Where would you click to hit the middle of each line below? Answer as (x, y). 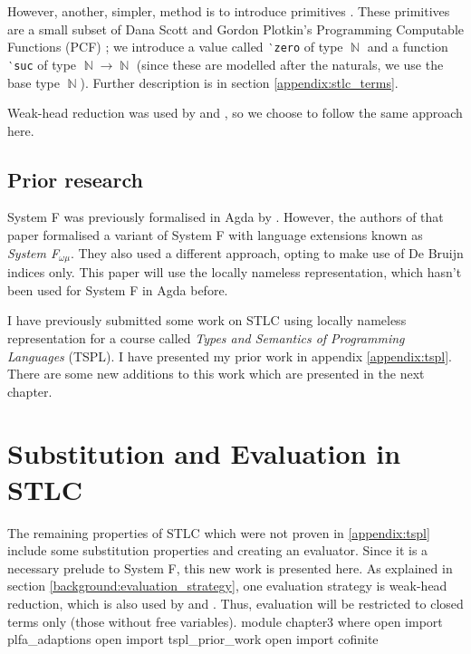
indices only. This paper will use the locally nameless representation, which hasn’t (235, 272)
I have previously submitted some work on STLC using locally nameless (207, 320)
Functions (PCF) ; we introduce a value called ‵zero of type (175, 47)
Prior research (76, 179)
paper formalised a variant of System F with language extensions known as (215, 235)
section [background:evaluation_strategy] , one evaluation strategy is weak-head (227, 586)
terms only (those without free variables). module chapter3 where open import (225, 621)
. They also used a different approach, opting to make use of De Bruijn (267, 252)
